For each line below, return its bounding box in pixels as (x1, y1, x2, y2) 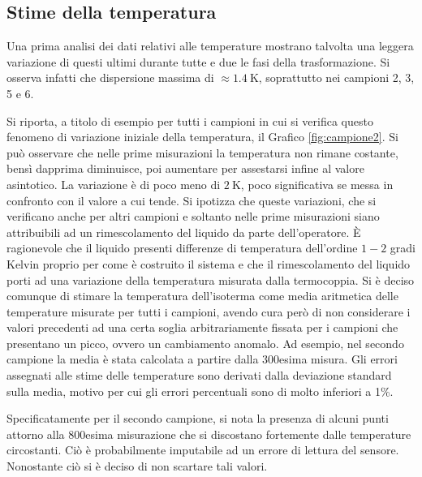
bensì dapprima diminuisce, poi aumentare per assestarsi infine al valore (6, 160, 364, 177)
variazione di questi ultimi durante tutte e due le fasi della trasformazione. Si (6, 53, 390, 70)
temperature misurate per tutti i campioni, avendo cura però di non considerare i (6, 303, 411, 320)
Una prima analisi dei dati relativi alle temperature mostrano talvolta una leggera (6, 37, 414, 54)
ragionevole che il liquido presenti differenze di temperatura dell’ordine (6, 239, 358, 256)
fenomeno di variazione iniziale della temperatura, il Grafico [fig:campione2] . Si (6, 128, 398, 145)
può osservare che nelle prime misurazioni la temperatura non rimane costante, (6, 144, 398, 161)
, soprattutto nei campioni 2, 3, (258, 69, 415, 86)
